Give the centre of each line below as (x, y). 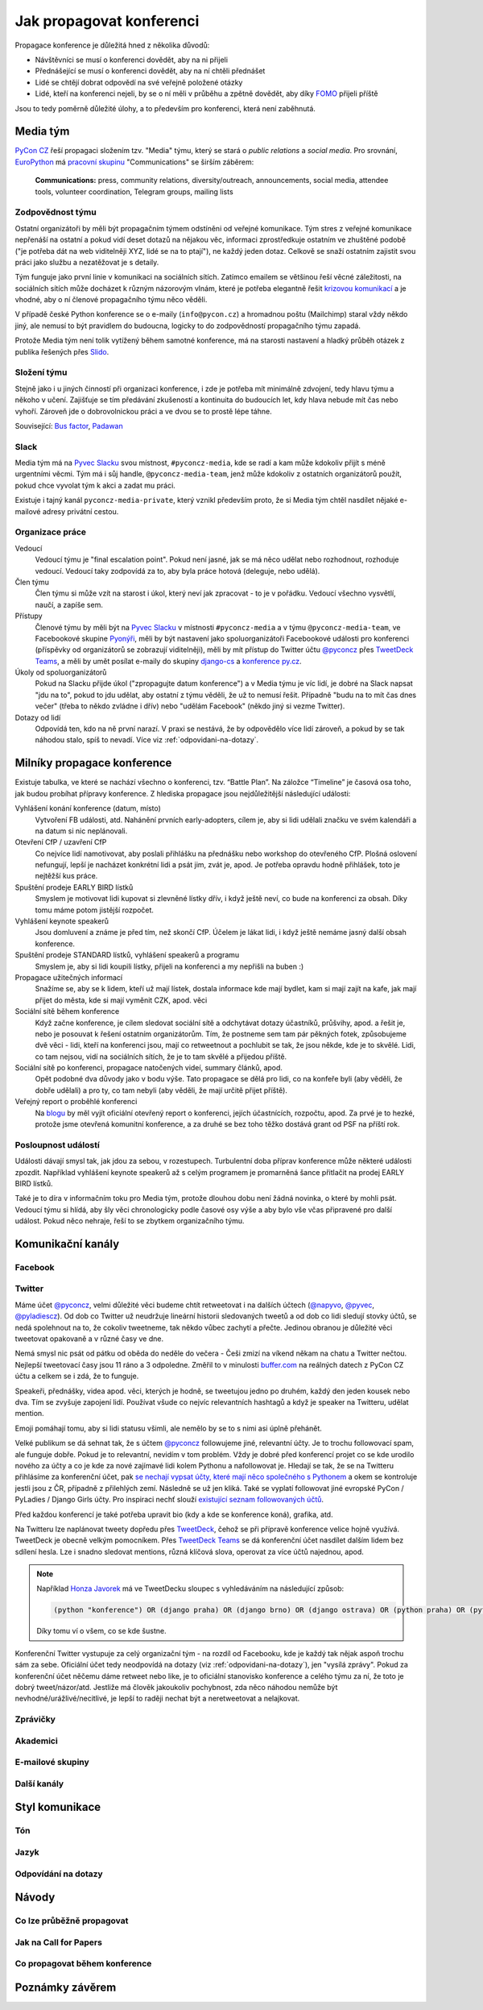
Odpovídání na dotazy (59, 1874)
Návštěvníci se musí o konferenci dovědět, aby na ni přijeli (132, 60)
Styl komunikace (58, 1807)
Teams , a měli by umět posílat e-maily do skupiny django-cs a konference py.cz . (168, 661)
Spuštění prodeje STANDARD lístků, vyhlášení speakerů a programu (127, 955)
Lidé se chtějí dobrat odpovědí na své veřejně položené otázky (139, 82)
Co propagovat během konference (83, 1964)
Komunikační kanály (67, 1244)
